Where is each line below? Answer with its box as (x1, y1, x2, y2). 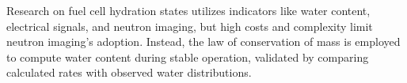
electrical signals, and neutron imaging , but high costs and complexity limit (6, 17, 373, 34)
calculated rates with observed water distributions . (6, 64, 252, 81)
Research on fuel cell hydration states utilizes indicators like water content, (6, 2, 371, 18)
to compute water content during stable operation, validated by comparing (6, 48, 369, 65)
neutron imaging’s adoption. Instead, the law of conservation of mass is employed (6, 33, 401, 50)
